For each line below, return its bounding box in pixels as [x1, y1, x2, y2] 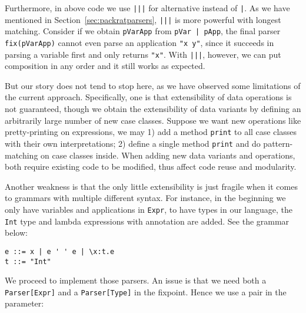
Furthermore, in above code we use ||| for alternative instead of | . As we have [5, 2, 290, 14]
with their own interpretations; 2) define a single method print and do [5, 137, 261, 149]
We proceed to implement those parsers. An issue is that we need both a [5, 274, 267, 286]
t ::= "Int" [5, 257, 51, 266]
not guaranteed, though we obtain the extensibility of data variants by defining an [5, 103, 301, 115]
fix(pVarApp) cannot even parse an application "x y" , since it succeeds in [5, 36, 274, 48]
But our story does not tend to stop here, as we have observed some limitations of [5, 79, 301, 91]
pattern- [263, 137, 293, 149]
